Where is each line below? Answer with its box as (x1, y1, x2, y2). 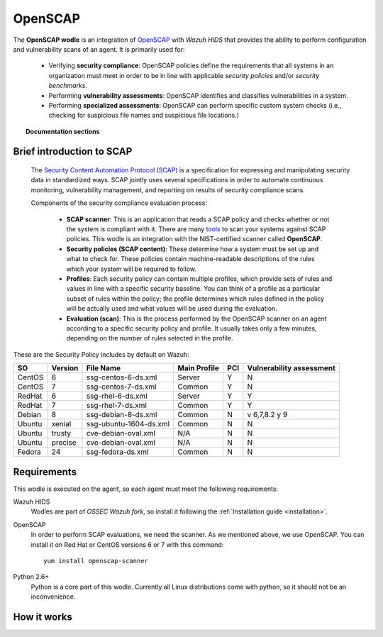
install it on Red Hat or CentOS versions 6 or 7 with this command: (30, 540, 224, 549)
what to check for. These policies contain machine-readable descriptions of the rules (66, 255, 315, 263)
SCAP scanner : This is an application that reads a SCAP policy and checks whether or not (66, 215, 330, 223)
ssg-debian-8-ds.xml (86, 410, 157, 420)
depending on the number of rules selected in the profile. (66, 334, 233, 343)
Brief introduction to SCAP (13, 145, 133, 157)
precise (51, 438, 77, 448)
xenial (51, 419, 72, 429)
